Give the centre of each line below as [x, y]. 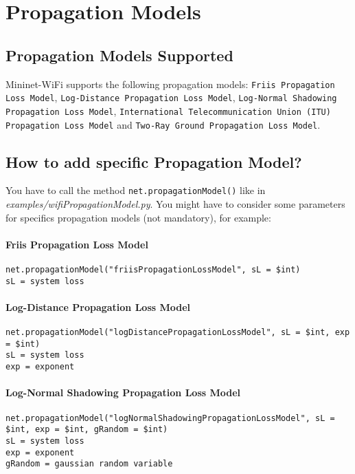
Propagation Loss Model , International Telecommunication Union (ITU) [168, 110]
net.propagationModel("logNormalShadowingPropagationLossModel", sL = [170, 418]
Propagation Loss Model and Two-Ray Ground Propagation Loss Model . [163, 124]
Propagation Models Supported [119, 55]
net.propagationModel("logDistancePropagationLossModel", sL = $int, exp [178, 333]
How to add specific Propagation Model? [154, 161]
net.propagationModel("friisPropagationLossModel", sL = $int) [153, 270]
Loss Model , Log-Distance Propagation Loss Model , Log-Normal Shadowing [171, 97]
